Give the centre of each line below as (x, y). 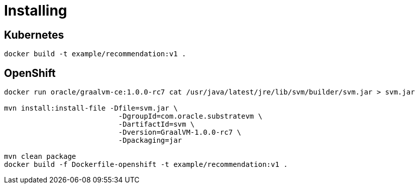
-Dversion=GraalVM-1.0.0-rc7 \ (180, 132)
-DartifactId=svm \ (156, 124)
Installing (36, 11)
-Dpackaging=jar (150, 140)
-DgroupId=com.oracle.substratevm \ (190, 116)
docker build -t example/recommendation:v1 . (95, 54)
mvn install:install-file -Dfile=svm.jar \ (91, 108)
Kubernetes (34, 35)
